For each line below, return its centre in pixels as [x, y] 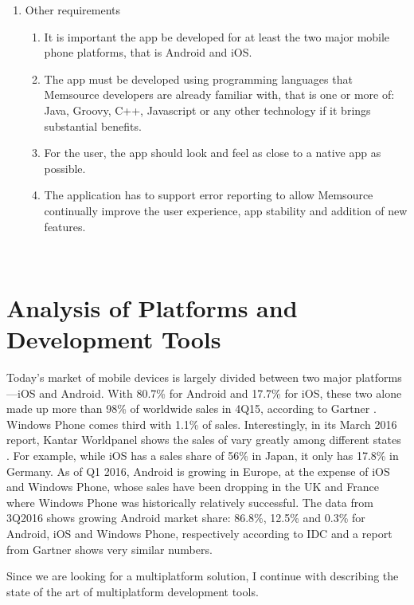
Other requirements [72, 10]
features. [65, 226]
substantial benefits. [93, 126]
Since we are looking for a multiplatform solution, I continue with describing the [203, 576]
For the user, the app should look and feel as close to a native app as [213, 153]
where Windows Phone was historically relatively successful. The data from [190, 502]
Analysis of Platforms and [152, 307]
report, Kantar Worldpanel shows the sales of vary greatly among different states [204, 440]
